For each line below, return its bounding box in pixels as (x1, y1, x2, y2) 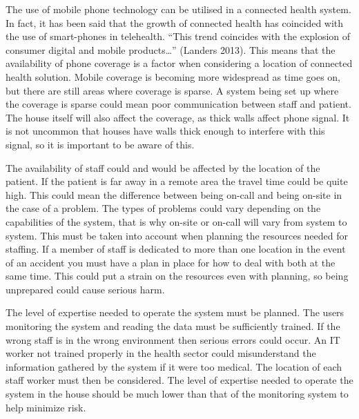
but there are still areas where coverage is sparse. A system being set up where (6, 83, 339, 97)
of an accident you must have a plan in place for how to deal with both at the (6, 255, 336, 269)
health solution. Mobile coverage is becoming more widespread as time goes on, (6, 69, 341, 84)
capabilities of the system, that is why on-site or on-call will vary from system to (6, 214, 347, 228)
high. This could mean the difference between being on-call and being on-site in (6, 187, 342, 202)
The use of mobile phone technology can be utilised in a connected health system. (6, 2, 351, 16)
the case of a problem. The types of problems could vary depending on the (6, 201, 321, 215)
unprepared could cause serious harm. (6, 282, 165, 296)
